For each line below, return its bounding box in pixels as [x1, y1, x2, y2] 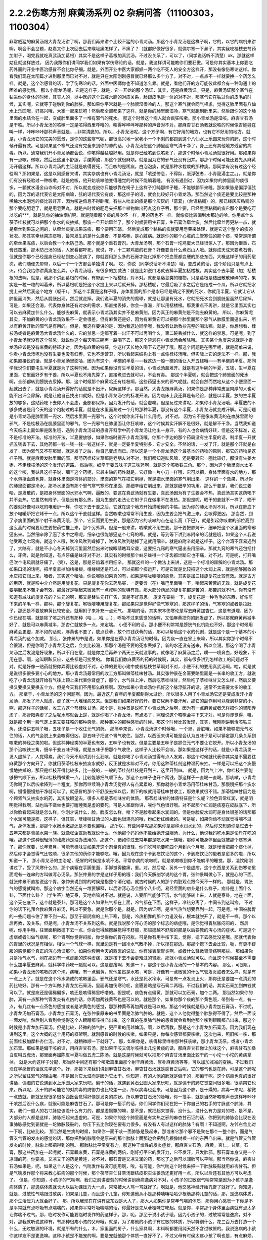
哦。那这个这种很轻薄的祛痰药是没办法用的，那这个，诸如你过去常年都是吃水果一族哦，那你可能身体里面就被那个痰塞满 [9, 837, 252, 843]
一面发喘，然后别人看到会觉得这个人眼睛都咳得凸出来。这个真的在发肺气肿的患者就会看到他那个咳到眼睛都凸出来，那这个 [9, 1017, 256, 1023]
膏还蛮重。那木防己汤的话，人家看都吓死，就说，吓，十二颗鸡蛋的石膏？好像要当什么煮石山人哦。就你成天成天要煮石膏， [9, 247, 256, 253]
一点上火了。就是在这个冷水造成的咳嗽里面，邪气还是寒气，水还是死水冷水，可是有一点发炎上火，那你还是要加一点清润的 [9, 976, 256, 982]
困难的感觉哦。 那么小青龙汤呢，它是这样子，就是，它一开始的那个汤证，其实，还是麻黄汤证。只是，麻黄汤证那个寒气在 [9, 87, 253, 93]
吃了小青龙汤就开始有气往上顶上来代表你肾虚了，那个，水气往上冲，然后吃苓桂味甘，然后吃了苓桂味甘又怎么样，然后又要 [9, 677, 256, 683]
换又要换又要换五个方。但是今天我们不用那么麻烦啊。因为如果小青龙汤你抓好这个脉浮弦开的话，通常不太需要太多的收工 [9, 684, 252, 690]
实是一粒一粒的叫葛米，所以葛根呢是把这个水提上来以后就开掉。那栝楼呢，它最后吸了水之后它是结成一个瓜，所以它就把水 [9, 282, 256, 288]
